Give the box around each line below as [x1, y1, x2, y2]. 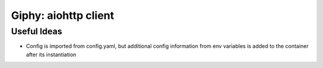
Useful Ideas [11, 26, 62, 37]
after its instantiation [26, 51, 77, 58]
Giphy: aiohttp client [11, 9, 114, 22]
